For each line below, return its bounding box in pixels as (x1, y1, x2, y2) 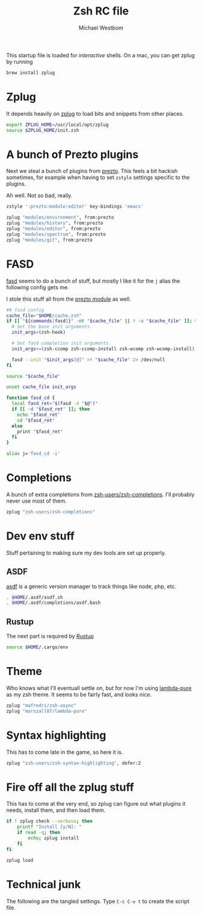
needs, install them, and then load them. (6, 806, 106, 814)
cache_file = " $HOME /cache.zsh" (6, 312, 82, 319)
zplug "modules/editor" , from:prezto (6, 226, 101, 232)
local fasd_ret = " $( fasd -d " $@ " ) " (11, 401, 98, 407)
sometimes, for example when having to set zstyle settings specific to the (6, 174, 190, 181)
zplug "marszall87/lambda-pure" (6, 708, 87, 714)
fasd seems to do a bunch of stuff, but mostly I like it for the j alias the (6, 277, 180, 284)
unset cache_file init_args (6, 384, 77, 390)
